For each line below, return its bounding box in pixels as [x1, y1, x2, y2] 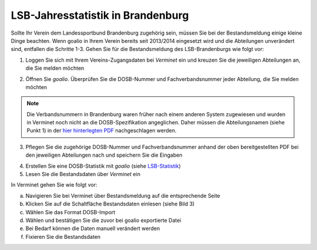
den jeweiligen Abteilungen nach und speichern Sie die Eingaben [25, 151, 183, 158]
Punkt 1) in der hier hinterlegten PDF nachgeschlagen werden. [26, 127, 177, 134]
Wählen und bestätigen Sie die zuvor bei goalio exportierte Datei [25, 217, 181, 224]
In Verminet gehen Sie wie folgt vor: [11, 181, 97, 188]
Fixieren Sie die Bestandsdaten [25, 233, 101, 240]
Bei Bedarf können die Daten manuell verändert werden [25, 225, 160, 232]
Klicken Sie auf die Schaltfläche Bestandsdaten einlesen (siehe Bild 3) [25, 200, 195, 208]
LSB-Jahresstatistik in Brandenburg [11, 9, 189, 22]
